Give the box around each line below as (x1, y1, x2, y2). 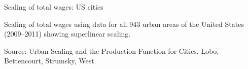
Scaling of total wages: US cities (4, 2, 103, 12)
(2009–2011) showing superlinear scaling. (4, 28, 131, 39)
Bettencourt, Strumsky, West (4, 55, 94, 66)
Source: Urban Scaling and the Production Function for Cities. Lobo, (4, 45, 219, 56)
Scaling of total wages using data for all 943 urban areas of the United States (4, 18, 244, 29)
